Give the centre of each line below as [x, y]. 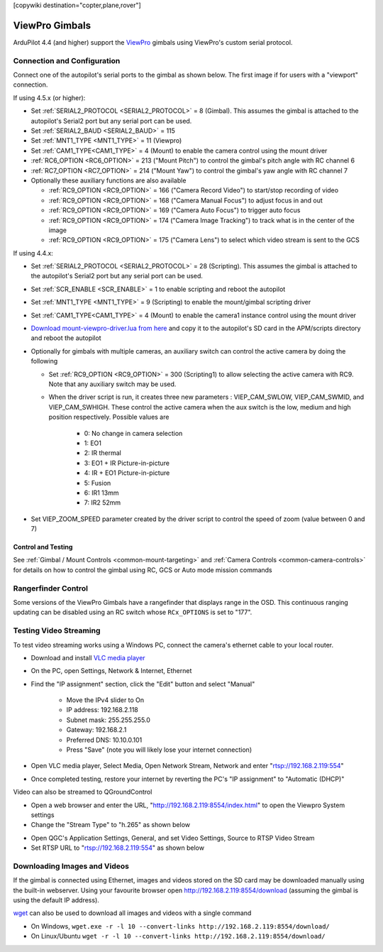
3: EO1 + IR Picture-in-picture [127, 463]
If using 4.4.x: [33, 253]
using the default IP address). [56, 900]
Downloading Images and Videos [71, 866]
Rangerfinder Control [51, 588]
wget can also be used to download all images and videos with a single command [132, 913]
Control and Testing [43, 547]
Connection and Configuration [67, 60]
